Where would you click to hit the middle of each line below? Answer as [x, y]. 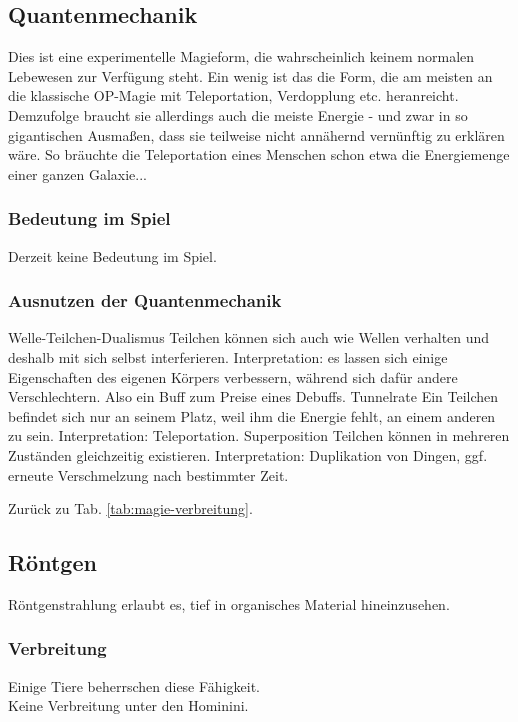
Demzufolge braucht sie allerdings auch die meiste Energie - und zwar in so [238, 114]
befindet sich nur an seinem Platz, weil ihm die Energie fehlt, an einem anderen [252, 415]
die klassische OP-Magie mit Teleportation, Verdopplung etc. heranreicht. [233, 95]
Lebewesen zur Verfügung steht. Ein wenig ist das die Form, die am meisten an [250, 75]
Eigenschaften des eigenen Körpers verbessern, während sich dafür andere [233, 376]
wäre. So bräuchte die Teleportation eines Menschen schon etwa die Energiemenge [259, 154]
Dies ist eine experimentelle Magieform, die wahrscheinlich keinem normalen [241, 56]
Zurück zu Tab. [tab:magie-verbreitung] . [130, 508]
